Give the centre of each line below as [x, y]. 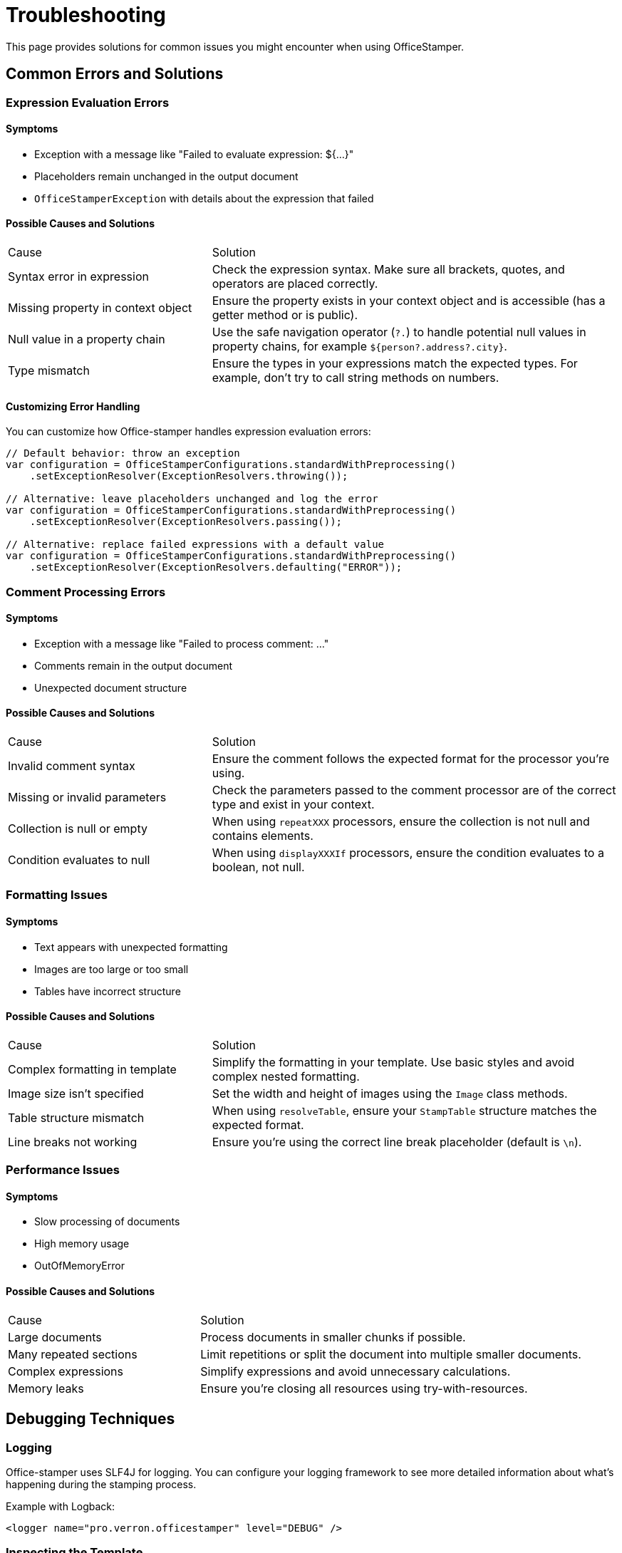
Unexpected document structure [111, 687]
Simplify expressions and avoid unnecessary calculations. [356, 1371]
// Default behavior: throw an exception [123, 453]
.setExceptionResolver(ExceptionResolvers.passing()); [186, 522]
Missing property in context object [100, 308]
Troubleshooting [86, 15]
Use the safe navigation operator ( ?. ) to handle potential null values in [399, 332]
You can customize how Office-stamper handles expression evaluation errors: [188, 432]
